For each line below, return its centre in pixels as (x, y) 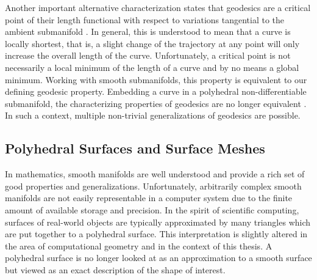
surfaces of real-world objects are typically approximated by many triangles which (158, 222)
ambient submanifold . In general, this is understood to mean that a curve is (148, 31)
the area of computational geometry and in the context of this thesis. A (139, 245)
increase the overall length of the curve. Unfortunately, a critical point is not (148, 55)
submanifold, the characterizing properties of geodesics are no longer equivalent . (156, 103)
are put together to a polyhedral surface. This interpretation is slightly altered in (156, 234)
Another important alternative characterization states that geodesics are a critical (158, 7)
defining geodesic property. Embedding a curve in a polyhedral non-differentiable (156, 91)
